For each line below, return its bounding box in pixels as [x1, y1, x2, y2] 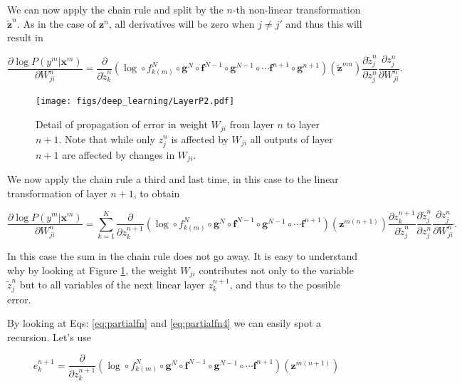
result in [7, 30, 43, 45]
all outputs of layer [250, 131, 333, 146]
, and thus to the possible [229, 277, 341, 292]
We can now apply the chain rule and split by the [7, 2, 224, 16]
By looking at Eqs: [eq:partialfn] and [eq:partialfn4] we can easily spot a [7, 315, 322, 330]
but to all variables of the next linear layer [19, 277, 205, 292]
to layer [286, 117, 320, 132]
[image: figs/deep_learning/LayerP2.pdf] [36, 96, 235, 107]
